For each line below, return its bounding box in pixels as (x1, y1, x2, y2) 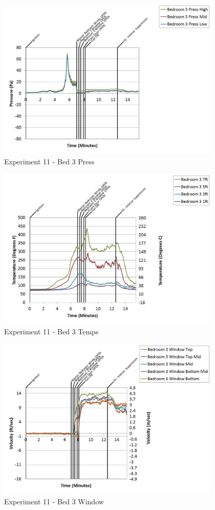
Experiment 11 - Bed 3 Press (4, 156, 95, 167)
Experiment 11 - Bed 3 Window (4, 496, 104, 507)
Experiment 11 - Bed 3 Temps (4, 326, 99, 337)
